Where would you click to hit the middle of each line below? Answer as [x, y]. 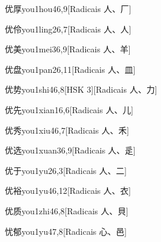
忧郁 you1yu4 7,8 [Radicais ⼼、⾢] [66, 231]
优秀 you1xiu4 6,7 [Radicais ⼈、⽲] [67, 130]
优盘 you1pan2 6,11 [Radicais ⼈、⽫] [70, 69]
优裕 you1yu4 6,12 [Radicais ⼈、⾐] [68, 191]
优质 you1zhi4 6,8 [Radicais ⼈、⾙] [67, 210]
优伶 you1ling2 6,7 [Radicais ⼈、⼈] [68, 29]
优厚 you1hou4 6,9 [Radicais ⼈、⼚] [68, 8]
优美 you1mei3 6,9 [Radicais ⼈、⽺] [68, 49]
